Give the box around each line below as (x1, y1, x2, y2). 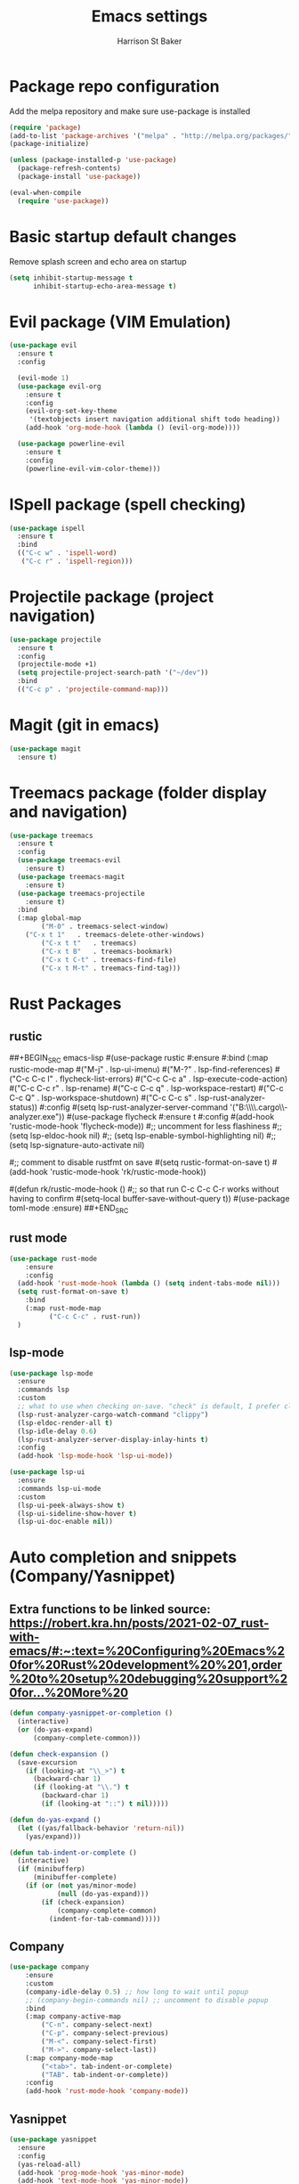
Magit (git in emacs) (9, 715, 160, 736)
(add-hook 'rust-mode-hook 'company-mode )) (25, 2087, 190, 2096)
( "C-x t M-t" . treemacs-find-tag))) (41, 964, 181, 973)
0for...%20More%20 (9, 1685, 129, 1700)
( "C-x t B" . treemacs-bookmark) (41, 947, 174, 956)
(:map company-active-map (25, 2012, 122, 2021)
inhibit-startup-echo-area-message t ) (32, 281, 177, 290)
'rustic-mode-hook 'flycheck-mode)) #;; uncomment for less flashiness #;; (9, 1121, 283, 1132)
